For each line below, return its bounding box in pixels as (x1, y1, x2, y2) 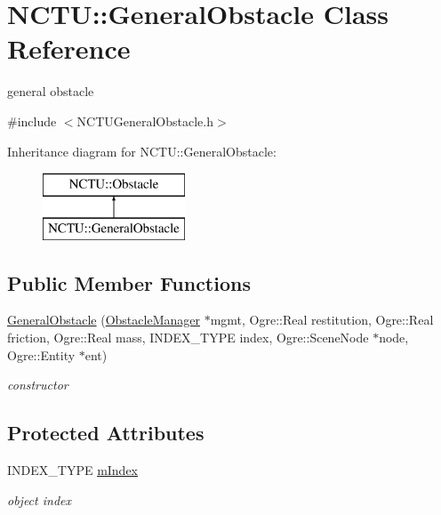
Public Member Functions (7, 269, 251, 296)
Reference (7, 30, 131, 67)
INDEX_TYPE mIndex (7, 461, 139, 479)
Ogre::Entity (7, 345, 76, 364)
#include (7, 111, 57, 130)
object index (7, 490, 71, 509)
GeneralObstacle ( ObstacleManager (7, 310, 200, 329)
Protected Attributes (7, 419, 204, 447)
